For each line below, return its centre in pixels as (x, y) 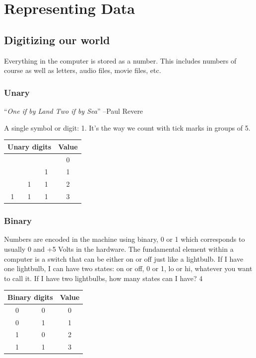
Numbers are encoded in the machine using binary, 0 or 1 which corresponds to (125, 239)
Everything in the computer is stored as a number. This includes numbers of (120, 60)
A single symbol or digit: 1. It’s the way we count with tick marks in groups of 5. (127, 127)
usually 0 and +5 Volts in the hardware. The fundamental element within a (119, 249)
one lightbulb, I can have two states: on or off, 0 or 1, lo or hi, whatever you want (128, 268)
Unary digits (30, 146)
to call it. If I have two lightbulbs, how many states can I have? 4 (103, 278)
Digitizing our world (57, 39)
